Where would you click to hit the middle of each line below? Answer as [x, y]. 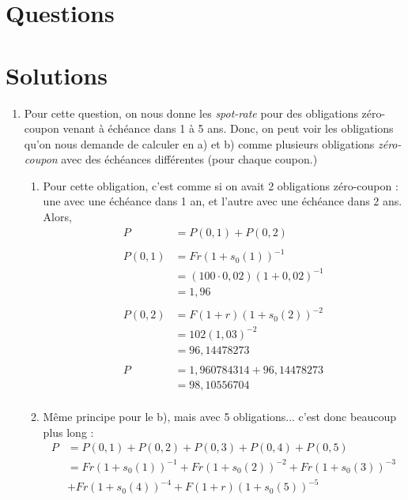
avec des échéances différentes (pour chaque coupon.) [189, 159]
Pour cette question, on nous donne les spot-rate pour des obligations [191, 113]
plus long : [68, 432]
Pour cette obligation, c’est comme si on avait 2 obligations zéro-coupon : [221, 185]
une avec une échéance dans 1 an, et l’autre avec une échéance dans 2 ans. [223, 201]
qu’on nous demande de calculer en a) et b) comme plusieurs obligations [199, 143]
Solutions [57, 75]
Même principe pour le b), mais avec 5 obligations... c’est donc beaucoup [219, 417]
